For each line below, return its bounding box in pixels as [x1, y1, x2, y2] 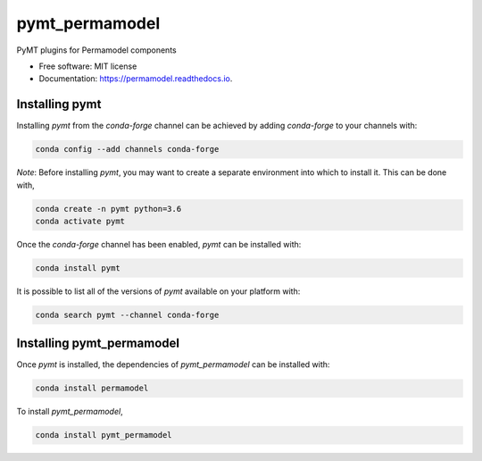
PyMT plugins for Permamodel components [16, 45, 178, 55]
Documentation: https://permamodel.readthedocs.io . [38, 73, 233, 84]
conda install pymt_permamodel [35, 430, 173, 440]
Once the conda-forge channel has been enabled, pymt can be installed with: [16, 239, 302, 249]
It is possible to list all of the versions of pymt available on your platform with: [16, 286, 301, 297]
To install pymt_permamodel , [16, 407, 124, 417]
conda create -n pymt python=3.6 [35, 204, 182, 214]
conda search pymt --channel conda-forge [35, 309, 220, 320]
